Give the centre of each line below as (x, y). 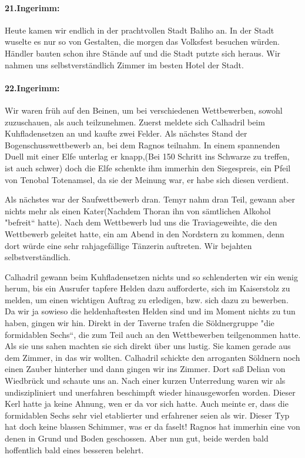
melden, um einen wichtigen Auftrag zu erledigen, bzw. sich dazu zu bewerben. (147, 299)
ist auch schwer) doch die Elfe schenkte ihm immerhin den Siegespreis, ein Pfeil (148, 167)
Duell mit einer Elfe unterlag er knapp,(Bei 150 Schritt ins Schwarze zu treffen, (147, 156)
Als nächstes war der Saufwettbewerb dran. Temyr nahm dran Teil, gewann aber (150, 199)
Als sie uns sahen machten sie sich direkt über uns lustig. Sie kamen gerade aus (148, 346)
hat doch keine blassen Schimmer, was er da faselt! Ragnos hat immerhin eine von (152, 427)
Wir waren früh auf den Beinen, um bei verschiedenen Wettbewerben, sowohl (144, 110)
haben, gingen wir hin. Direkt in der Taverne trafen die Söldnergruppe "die (140, 323)
